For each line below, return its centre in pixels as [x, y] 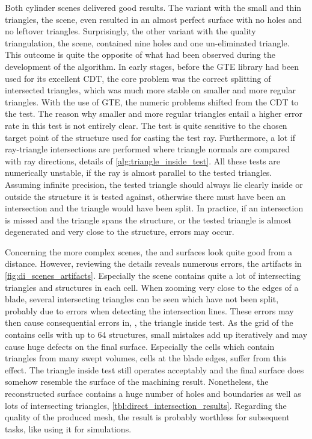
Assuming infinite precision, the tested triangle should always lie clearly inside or [154, 184]
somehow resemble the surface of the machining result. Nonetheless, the [137, 381]
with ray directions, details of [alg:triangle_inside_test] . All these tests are [143, 160]
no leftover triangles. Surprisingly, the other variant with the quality [130, 31]
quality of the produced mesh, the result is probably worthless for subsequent [147, 417]
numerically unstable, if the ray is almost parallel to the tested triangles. [139, 173]
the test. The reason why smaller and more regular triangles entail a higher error [154, 114]
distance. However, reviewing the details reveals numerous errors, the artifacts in [153, 263]
